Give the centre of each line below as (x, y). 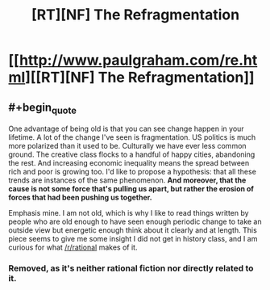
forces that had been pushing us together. (81, 198)
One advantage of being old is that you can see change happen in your (126, 129)
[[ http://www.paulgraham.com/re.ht (133, 60)
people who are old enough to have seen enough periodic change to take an (135, 222)
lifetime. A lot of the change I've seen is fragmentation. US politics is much (132, 137)
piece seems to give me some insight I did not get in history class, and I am (133, 239)
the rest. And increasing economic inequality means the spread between (129, 163)
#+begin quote (42, 108)
